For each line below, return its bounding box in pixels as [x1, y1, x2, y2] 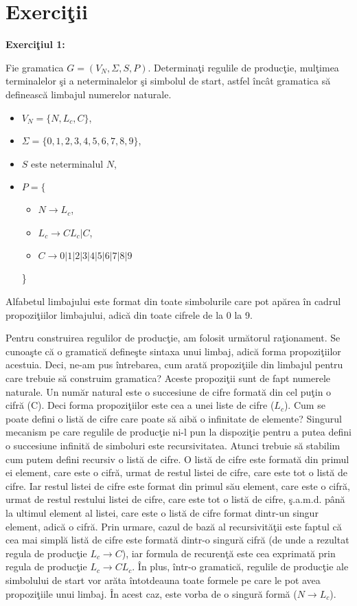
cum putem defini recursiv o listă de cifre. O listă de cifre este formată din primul [5, 451, 349, 466]
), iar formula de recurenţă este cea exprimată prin [122, 546, 336, 560]
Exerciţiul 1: [5, 37, 65, 52]
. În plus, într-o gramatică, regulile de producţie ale [132, 559, 349, 574]
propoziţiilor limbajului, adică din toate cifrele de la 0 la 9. [5, 307, 253, 322]
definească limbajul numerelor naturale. [5, 87, 172, 101]
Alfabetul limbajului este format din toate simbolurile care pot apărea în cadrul [5, 294, 341, 308]
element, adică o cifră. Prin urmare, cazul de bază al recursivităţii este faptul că [5, 519, 342, 533]
